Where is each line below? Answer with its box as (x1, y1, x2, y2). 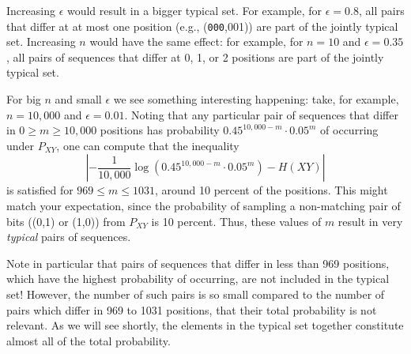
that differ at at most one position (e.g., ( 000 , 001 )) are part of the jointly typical (6, 17, 398, 34)
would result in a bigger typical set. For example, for (66, 2, 322, 18)
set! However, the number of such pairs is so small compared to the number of (6, 285, 385, 302)
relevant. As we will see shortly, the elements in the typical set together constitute (6, 317, 404, 333)
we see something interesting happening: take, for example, (113, 91, 399, 107)
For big (6, 91, 41, 107)
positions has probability (100, 122, 220, 138)
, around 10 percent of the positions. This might (154, 182, 388, 198)
